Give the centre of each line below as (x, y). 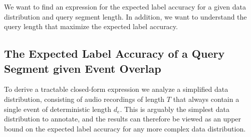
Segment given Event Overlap (83, 68)
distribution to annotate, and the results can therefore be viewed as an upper (123, 119)
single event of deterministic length (58, 109)
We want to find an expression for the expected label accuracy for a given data (125, 7)
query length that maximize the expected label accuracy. (91, 26)
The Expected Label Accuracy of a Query (114, 53)
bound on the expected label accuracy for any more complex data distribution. (125, 128)
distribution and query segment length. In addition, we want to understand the (125, 16)
